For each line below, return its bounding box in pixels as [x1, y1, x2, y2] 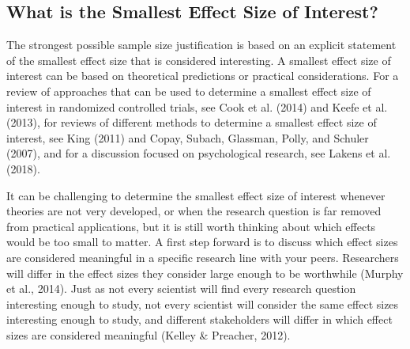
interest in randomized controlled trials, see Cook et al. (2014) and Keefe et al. [6, 98, 388, 115]
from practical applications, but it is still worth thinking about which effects [6, 218, 376, 234]
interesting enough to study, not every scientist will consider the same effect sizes [6, 295, 399, 312]
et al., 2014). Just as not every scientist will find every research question [6, 280, 356, 297]
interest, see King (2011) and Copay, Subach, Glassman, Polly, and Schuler [6, 129, 369, 146]
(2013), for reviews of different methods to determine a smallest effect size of [6, 114, 377, 131]
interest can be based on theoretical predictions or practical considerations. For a [6, 67, 399, 84]
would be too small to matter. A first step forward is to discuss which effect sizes [6, 233, 398, 250]
